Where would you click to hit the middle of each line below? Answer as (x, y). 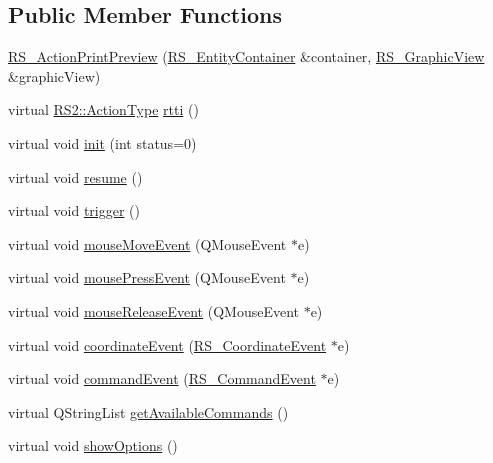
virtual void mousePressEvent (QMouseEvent (147, 277)
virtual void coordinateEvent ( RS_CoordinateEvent (167, 344)
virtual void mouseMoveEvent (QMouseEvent (147, 243)
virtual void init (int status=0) (102, 142)
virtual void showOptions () (93, 445)
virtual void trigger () (74, 210)
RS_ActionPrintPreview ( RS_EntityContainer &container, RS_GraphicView (246, 56)
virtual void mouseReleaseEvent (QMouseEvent (153, 310)
